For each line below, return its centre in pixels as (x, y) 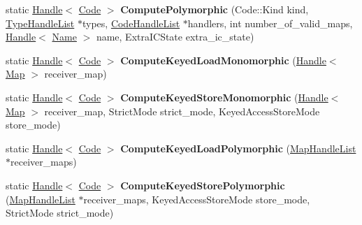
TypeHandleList (40, 23)
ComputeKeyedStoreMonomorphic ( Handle (224, 97)
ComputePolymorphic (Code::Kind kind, (215, 9)
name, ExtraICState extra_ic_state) (175, 37)
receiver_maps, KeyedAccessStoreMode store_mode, (197, 199)
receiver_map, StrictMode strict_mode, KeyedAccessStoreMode (182, 111)
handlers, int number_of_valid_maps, (270, 23)
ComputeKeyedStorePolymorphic (203, 185)
